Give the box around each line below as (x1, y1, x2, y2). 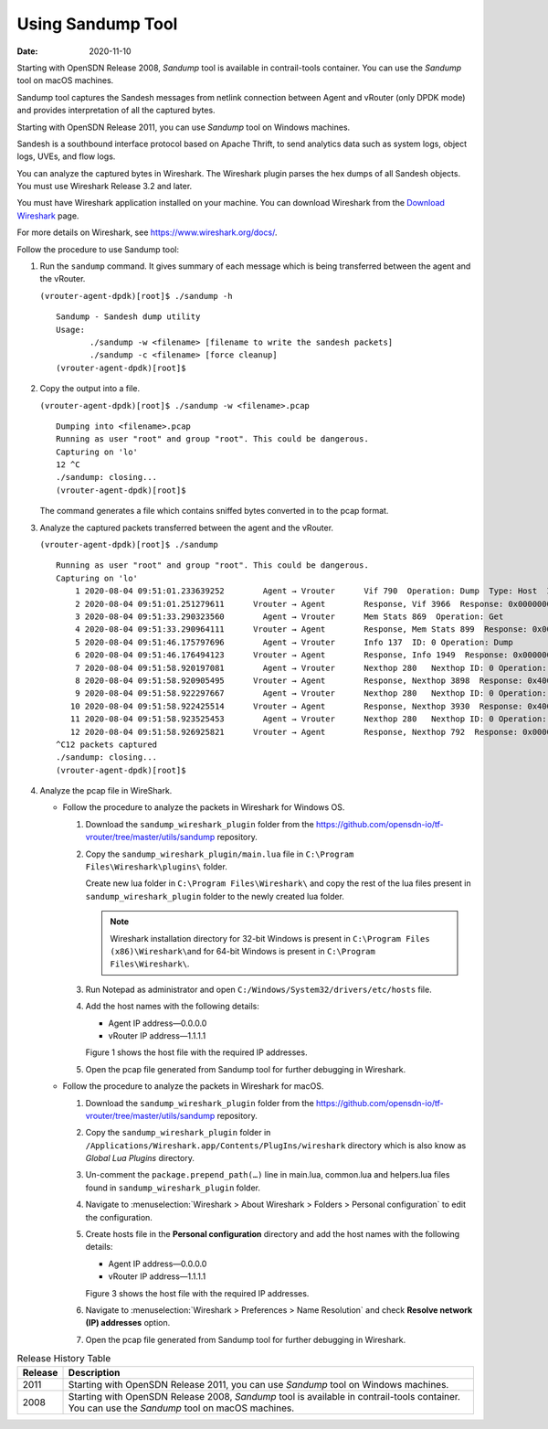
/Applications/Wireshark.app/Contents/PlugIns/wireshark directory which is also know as (85, 1139, 467, 1151)
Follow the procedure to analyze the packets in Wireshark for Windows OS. (62, 802, 345, 813)
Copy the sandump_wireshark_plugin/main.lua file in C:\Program (85, 848, 354, 859)
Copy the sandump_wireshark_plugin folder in (85, 1127, 271, 1138)
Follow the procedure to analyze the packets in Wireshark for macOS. (62, 1081, 324, 1092)
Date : (16, 46, 38, 57)
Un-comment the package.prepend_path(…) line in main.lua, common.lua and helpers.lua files (85, 1169, 450, 1180)
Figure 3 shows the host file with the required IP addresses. (85, 1287, 310, 1298)
